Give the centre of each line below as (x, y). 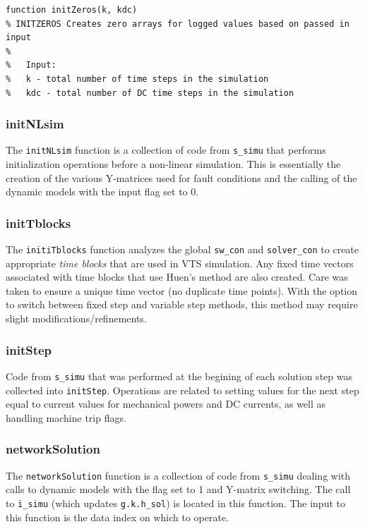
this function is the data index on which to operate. (117, 517)
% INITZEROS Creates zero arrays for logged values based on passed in (178, 24)
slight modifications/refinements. (76, 318)
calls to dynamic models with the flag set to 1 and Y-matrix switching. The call (178, 489)
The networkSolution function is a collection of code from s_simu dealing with (178, 475)
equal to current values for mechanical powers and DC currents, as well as (166, 404)
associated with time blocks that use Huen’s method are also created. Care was (177, 277)
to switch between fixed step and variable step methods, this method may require (182, 304)
